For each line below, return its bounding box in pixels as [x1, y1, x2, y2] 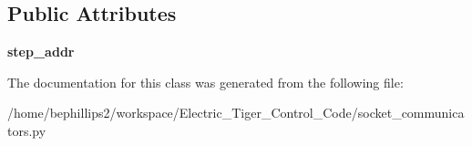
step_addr [7, 42, 75, 61]
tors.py [7, 120, 46, 140]
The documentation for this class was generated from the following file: [7, 72, 404, 91]
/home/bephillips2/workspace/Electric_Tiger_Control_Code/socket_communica [7, 103, 465, 122]
